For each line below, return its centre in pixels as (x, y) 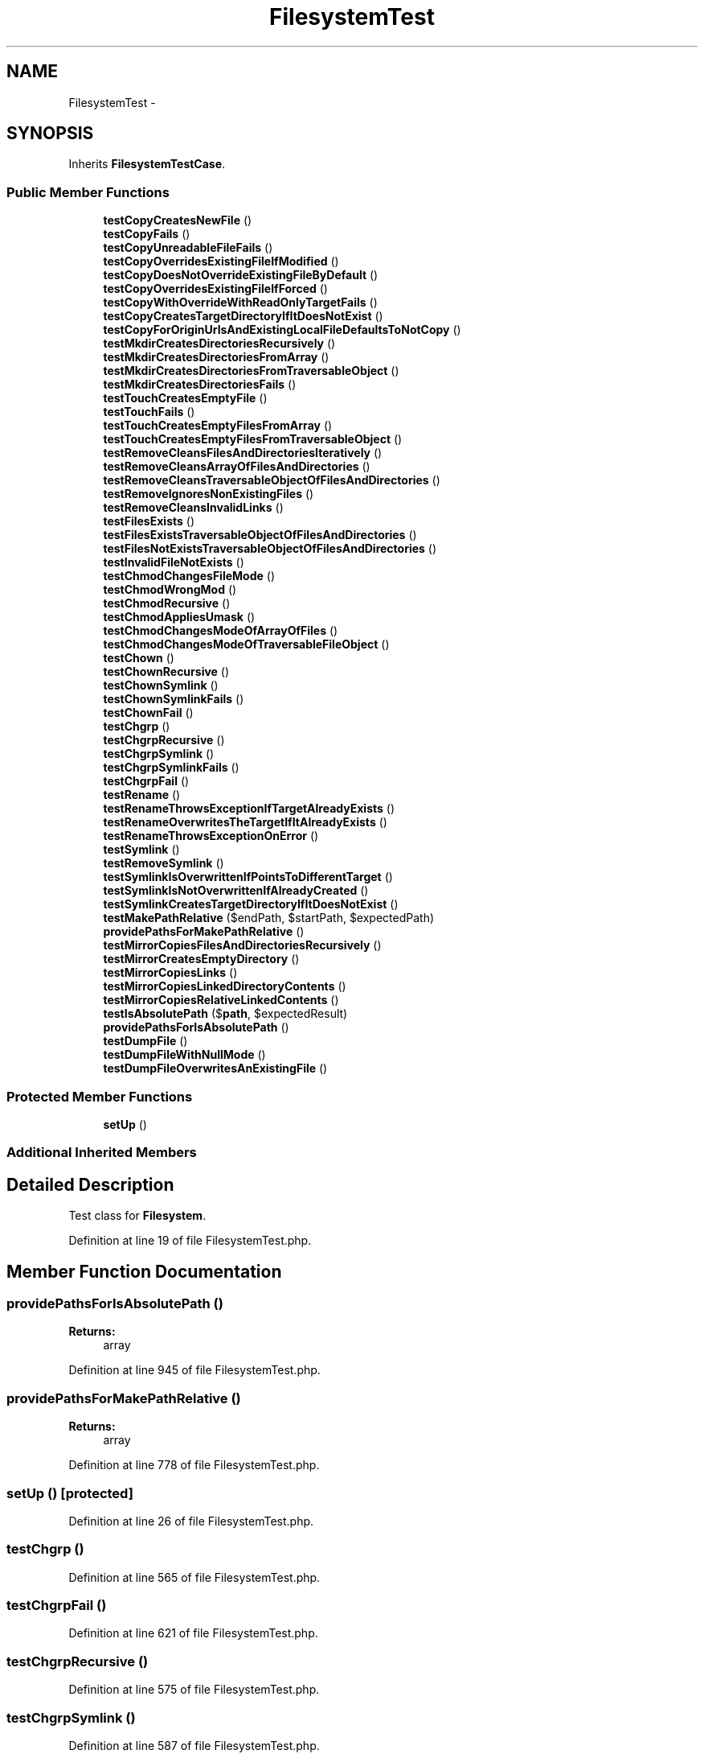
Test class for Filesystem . (137, 1216)
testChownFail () (148, 713)
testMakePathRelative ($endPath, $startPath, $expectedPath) (269, 918)
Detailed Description (90, 1184)
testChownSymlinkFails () (174, 699)
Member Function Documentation (144, 1271)
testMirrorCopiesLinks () (170, 973)
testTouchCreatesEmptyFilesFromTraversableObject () (253, 439)
